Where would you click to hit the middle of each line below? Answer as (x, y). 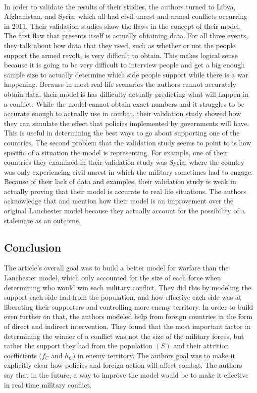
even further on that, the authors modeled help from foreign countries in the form (128, 316)
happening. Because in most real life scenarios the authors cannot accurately (120, 84)
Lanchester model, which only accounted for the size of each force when (112, 278)
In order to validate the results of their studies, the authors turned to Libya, (120, 6)
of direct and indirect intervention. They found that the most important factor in (128, 326)
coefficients (21, 355)
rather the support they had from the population (78, 346)
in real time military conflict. (48, 384)
